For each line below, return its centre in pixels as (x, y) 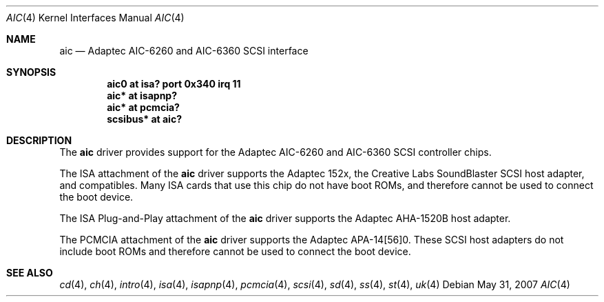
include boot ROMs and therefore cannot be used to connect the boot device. (235, 251)
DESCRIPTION (39, 140)
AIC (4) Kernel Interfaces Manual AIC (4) (95, 18)
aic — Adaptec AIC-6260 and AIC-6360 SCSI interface (184, 51)
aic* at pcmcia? (143, 107)
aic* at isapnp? (142, 95)
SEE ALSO (30, 273)
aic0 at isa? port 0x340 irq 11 (174, 84)
